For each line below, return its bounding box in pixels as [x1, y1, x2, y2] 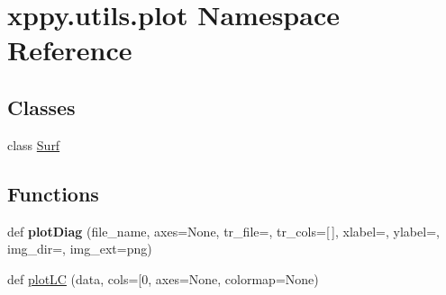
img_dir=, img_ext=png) [7, 239, 152, 258]
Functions [7, 179, 99, 207]
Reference [7, 31, 132, 68]
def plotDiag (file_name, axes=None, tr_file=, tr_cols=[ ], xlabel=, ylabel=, [7, 221, 440, 240]
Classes [7, 93, 76, 121]
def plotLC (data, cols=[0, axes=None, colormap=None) [7, 269, 319, 288]
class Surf [7, 135, 60, 154]
